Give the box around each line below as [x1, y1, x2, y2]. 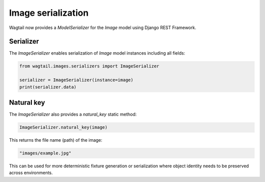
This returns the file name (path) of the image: [9, 137, 103, 143]
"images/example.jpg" [19, 151, 72, 156]
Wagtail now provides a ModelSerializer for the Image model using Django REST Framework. [9, 25, 196, 30]
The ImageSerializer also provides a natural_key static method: [9, 111, 137, 118]
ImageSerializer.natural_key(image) [19, 124, 108, 130]
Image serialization [9, 7, 89, 18]
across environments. [9, 170, 53, 176]
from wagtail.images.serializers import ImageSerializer [19, 63, 159, 69]
